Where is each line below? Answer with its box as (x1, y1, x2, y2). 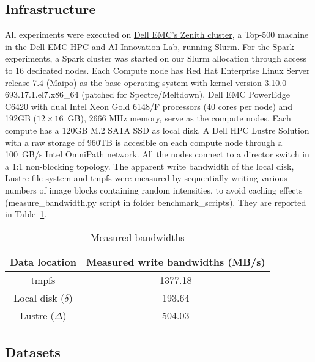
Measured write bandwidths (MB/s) (86, 254, 265, 269)
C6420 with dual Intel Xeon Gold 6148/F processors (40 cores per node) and (5, 100, 293, 112)
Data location (10, 254, 76, 269)
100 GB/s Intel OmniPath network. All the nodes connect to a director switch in (5, 148, 309, 161)
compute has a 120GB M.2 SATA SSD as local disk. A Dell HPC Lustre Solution (5, 123, 309, 136)
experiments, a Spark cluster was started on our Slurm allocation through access (5, 52, 307, 65)
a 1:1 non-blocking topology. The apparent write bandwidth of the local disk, (5, 159, 294, 172)
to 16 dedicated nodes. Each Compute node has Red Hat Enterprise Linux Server (5, 63, 310, 76)
